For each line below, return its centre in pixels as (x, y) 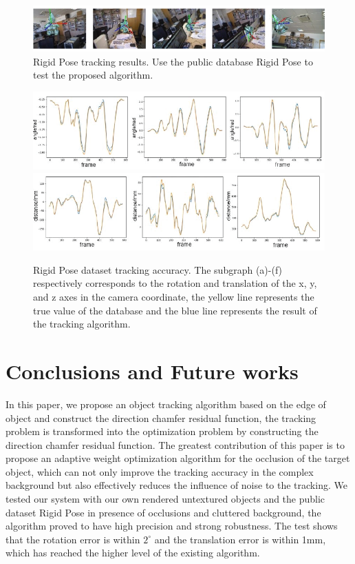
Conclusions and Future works (152, 371)
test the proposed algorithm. (93, 75)
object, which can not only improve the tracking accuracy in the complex (160, 471)
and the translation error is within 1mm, (240, 539)
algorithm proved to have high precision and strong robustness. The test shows (172, 526)
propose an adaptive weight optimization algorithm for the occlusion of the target (178, 458)
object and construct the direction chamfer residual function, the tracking (161, 417)
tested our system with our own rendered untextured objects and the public (165, 499)
